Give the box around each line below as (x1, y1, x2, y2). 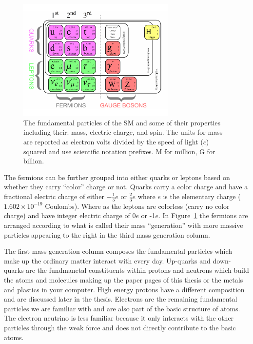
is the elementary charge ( (163, 191, 241, 201)
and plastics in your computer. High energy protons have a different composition (4, 284, 245, 294)
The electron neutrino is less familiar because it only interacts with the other (4, 313, 234, 323)
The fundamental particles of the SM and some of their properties (23, 117, 221, 127)
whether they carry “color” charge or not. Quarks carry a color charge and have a (4, 182, 248, 192)
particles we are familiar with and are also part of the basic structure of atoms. (4, 303, 240, 313)
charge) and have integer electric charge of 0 (4, 210, 136, 221)
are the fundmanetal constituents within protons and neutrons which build (26, 265, 249, 275)
